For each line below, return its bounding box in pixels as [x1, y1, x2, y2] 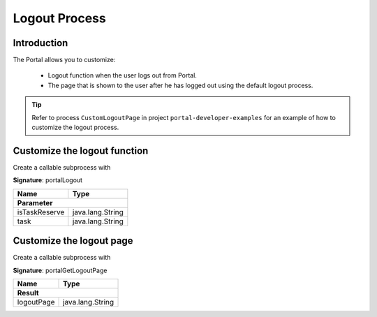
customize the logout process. [31, 123, 119, 132]
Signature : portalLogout [13, 176, 83, 184]
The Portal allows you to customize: [13, 56, 116, 64]
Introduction [13, 37, 68, 49]
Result [17, 288, 39, 297]
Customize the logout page [13, 235, 133, 247]
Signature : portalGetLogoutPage [13, 266, 108, 274]
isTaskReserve [17, 207, 65, 216]
